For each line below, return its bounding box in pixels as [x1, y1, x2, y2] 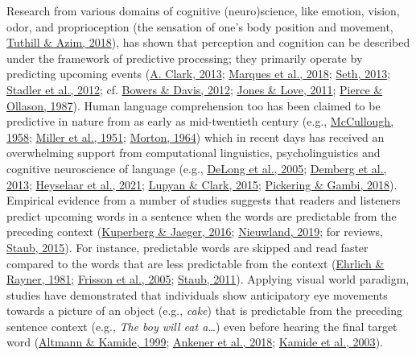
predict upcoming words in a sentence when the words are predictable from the [6, 207, 397, 224]
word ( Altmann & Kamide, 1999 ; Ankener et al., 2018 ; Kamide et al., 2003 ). [6, 333, 383, 350]
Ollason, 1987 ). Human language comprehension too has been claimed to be [6, 97, 381, 114]
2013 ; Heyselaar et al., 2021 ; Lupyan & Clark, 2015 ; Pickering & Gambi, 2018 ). [6, 176, 397, 192]
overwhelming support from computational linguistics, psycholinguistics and [6, 144, 381, 161]
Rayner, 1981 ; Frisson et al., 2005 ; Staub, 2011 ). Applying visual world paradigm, [6, 271, 410, 288]
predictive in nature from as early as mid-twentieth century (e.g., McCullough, [6, 113, 394, 130]
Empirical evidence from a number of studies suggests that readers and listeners [6, 192, 401, 209]
